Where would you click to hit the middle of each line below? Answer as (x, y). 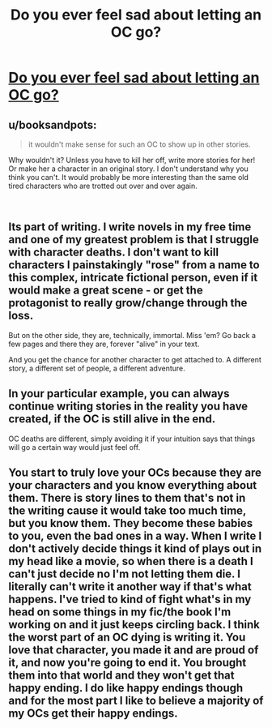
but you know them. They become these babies (131, 523)
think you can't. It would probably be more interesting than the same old (128, 177)
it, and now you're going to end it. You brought (127, 663)
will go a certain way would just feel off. (74, 447)
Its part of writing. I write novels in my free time (130, 227)
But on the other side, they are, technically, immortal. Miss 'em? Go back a (132, 335)
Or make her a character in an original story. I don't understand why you (128, 169)
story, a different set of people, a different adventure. (97, 368)
